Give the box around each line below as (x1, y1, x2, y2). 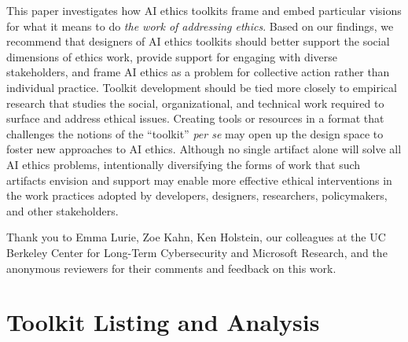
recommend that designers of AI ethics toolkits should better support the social (6, 33, 390, 50)
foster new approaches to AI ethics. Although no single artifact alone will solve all (6, 141, 402, 157)
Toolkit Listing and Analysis (6, 306, 320, 338)
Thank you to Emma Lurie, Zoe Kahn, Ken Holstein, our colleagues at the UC (6, 229, 386, 245)
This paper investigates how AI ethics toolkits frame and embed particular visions (6, 2, 402, 18)
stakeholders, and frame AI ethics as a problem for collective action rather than (6, 64, 390, 80)
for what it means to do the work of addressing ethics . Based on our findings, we (6, 17, 394, 34)
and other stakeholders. (6, 202, 119, 219)
